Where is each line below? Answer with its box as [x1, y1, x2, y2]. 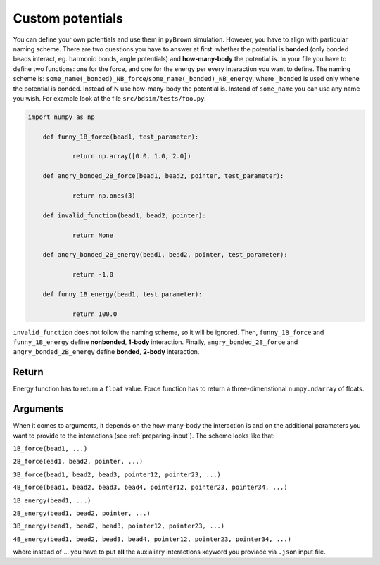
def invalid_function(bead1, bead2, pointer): [42, 211, 207, 220]
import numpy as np [27, 113, 95, 121]
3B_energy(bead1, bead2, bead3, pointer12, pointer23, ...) [13, 522, 225, 531]
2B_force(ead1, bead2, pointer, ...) [13, 457, 144, 466]
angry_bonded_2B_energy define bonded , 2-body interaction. [13, 348, 200, 356]
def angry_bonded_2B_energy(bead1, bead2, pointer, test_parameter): [42, 250, 288, 259]
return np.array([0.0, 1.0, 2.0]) [72, 152, 191, 160]
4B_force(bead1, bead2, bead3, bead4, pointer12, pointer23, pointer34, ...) [13, 483, 288, 492]
